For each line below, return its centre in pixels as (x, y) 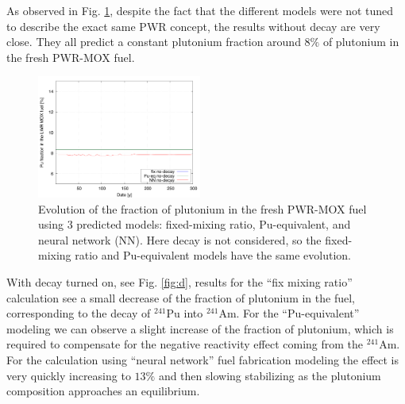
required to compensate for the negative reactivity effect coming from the (185, 344)
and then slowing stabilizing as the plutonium (270, 375)
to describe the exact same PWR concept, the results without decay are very (193, 26)
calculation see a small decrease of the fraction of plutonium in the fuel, (181, 297)
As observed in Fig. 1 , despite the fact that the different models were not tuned (200, 10)
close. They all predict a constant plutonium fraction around (154, 42)
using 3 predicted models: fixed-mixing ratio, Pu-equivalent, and (195, 224)
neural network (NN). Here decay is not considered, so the (180, 239)
